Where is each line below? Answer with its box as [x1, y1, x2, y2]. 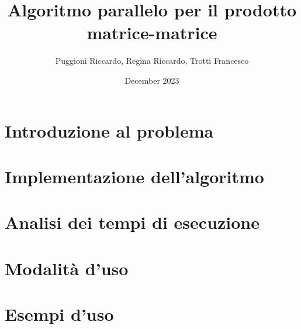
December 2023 [124, 74, 179, 86]
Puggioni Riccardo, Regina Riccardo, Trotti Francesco [55, 54, 249, 67]
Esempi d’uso [5, 302, 114, 325]
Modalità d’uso [5, 256, 129, 280]
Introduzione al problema [5, 118, 214, 142]
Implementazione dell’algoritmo [5, 164, 264, 188]
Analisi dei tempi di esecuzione [5, 210, 260, 234]
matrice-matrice [87, 20, 217, 44]
